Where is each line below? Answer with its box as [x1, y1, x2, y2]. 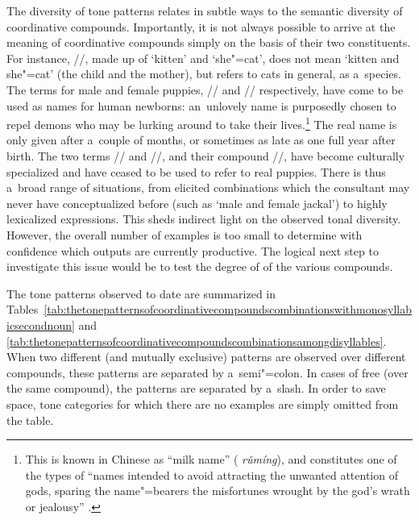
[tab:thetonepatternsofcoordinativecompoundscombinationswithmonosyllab [44, 301, 412, 318]
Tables [6, 301, 39, 318]
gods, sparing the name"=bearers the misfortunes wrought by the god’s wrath [25, 482, 410, 499]
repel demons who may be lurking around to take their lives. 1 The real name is [6, 114, 397, 132]
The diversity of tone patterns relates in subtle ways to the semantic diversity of [6, 2, 403, 19]
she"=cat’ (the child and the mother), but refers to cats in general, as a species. [6, 65, 401, 82]
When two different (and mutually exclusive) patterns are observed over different [6, 348, 406, 365]
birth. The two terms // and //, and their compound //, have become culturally [6, 148, 405, 164]
